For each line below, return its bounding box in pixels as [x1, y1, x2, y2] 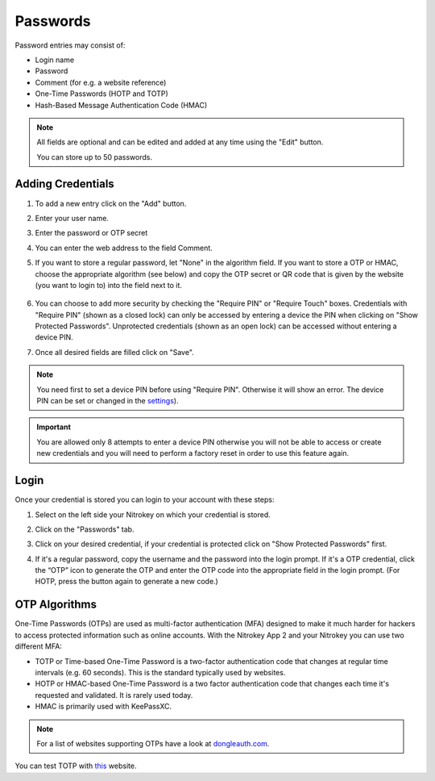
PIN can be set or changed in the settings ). [36, 396, 179, 406]
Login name [35, 55, 75, 65]
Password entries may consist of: [14, 40, 126, 50]
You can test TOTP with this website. [14, 761, 137, 771]
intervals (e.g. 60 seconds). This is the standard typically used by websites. [35, 667, 286, 677]
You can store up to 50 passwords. [36, 152, 153, 161]
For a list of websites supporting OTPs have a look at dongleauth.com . [36, 738, 270, 748]
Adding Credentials [14, 177, 114, 191]
